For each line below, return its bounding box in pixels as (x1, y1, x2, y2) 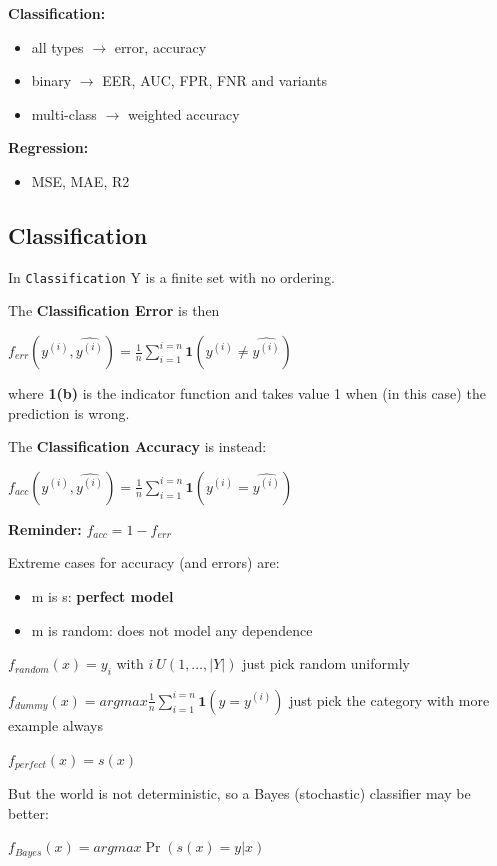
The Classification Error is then (8, 300, 220, 321)
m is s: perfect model (31, 585, 174, 606)
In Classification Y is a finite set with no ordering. (8, 266, 335, 287)
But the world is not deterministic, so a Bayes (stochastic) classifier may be (8, 783, 471, 804)
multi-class (31, 103, 97, 124)
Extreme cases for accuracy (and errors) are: (8, 552, 280, 573)
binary (31, 70, 72, 91)
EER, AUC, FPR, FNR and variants (102, 70, 328, 91)
